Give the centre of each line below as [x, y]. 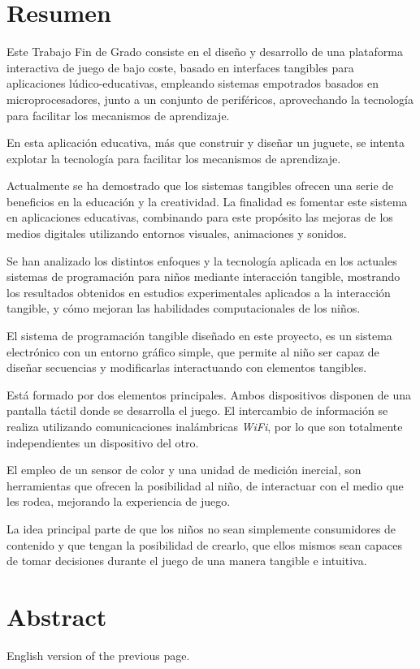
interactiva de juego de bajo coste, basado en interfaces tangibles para [180, 67]
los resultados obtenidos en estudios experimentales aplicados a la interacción [199, 292]
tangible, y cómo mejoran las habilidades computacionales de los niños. [184, 308]
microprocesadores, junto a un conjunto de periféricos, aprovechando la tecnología [210, 99]
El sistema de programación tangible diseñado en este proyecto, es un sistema [199, 336]
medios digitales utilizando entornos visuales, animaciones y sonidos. [177, 233]
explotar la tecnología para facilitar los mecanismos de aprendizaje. [174, 158]
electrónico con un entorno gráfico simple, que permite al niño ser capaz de [193, 351]
